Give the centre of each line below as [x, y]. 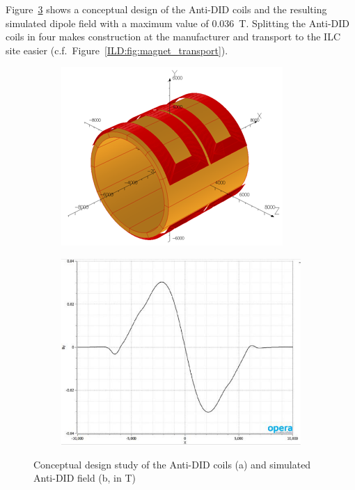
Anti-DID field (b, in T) [85, 478]
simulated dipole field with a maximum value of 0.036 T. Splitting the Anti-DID [177, 23]
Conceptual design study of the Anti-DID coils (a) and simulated [172, 464]
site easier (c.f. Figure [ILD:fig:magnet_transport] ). [117, 50]
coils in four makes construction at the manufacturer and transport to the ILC [173, 37]
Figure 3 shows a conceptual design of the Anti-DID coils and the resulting [166, 9]
